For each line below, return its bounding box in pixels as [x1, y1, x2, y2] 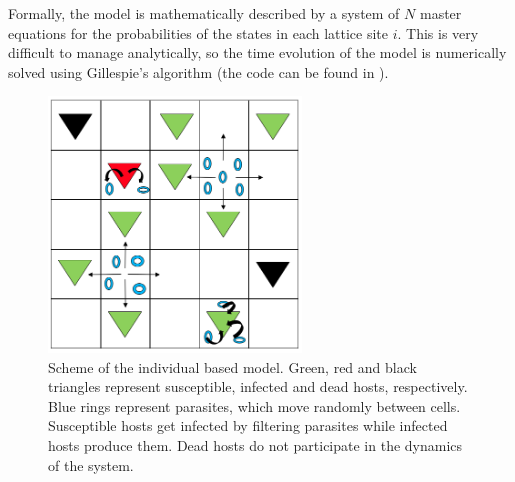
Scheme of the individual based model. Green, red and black [48, 356, 417, 377]
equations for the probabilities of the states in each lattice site [8, 22, 389, 43]
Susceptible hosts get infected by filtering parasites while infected [48, 415, 448, 436]
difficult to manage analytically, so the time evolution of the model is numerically [8, 42, 507, 63]
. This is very [397, 22, 479, 43]
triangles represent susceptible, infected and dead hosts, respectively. [48, 376, 468, 397]
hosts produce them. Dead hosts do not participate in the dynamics [48, 435, 463, 455]
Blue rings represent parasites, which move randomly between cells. [48, 395, 461, 416]
